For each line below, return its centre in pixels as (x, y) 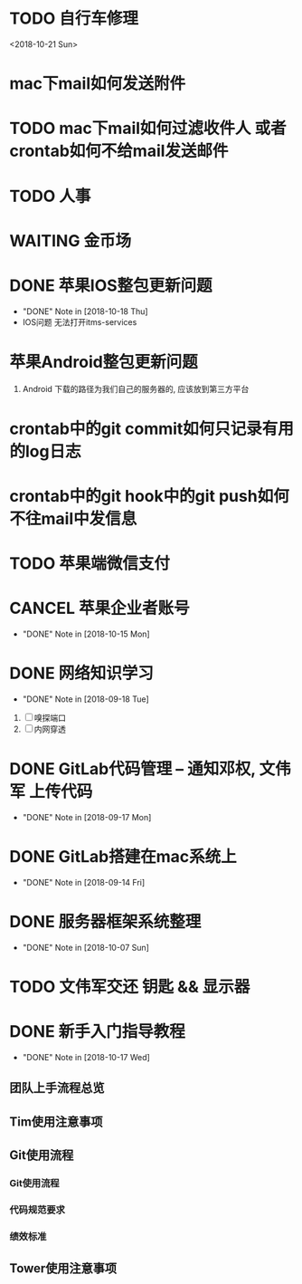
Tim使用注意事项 (56, 1121)
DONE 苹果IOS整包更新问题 (111, 285)
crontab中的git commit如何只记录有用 (151, 429)
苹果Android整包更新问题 (104, 362)
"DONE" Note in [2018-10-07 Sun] (85, 947)
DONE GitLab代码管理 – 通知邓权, (132, 769)
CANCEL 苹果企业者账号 (99, 608)
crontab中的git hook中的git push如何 (149, 496)
